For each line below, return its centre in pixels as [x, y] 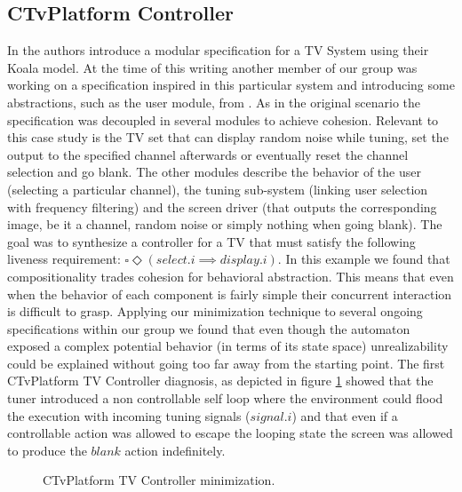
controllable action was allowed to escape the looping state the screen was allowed [230, 433]
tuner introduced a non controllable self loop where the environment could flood [225, 398]
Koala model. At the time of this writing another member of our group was [212, 67]
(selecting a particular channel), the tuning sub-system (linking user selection [218, 189]
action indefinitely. [175, 450]
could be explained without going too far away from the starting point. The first [226, 363]
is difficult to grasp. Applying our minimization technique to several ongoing [215, 311]
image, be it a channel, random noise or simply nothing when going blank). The [225, 224]
